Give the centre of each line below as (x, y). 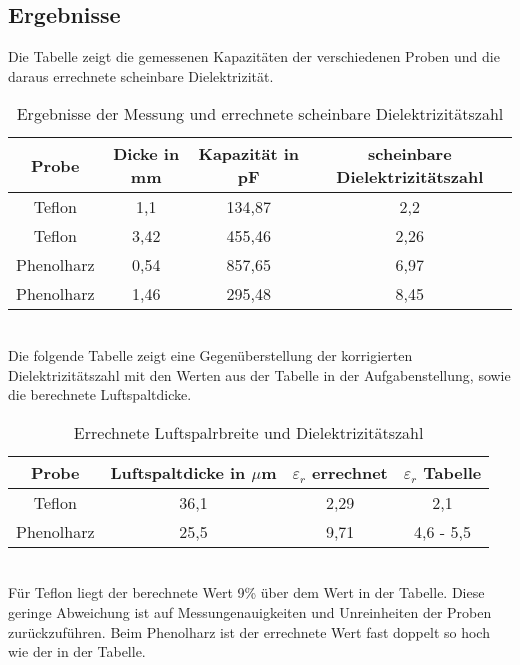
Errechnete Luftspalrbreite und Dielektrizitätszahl (248, 432)
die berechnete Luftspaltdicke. (100, 394)
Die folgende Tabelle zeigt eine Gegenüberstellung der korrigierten (210, 354)
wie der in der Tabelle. (77, 651)
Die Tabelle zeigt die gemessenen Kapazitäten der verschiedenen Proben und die (254, 56)
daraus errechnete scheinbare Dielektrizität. (141, 75)
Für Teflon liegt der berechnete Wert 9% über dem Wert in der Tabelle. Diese (246, 592)
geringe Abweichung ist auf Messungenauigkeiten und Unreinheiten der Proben (250, 611)
